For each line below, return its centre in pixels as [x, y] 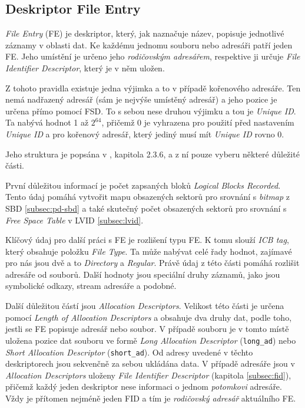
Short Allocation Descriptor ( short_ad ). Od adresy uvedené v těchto [129, 352]
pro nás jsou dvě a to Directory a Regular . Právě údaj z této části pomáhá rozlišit [152, 263]
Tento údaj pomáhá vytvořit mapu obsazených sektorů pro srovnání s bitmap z [148, 197]
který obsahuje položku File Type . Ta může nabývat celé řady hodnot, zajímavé [149, 251]
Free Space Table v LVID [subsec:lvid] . [74, 220]
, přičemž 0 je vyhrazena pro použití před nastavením [198, 122]
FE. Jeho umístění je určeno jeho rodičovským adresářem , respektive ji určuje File [153, 56]
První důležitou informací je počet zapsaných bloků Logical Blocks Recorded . [143, 185]
